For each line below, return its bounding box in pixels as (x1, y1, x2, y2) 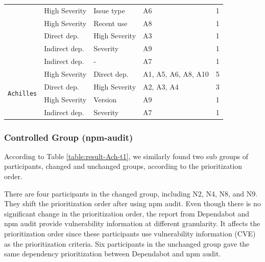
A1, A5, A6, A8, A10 (143, 68, 209, 79)
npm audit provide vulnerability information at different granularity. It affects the (4, 218, 260, 229)
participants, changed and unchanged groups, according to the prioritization (4, 161, 242, 171)
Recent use (93, 17, 128, 28)
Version (93, 94, 117, 104)
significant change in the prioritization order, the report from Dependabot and (4, 208, 250, 219)
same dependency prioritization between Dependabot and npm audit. (4, 248, 221, 259)
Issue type (93, 5, 125, 15)
